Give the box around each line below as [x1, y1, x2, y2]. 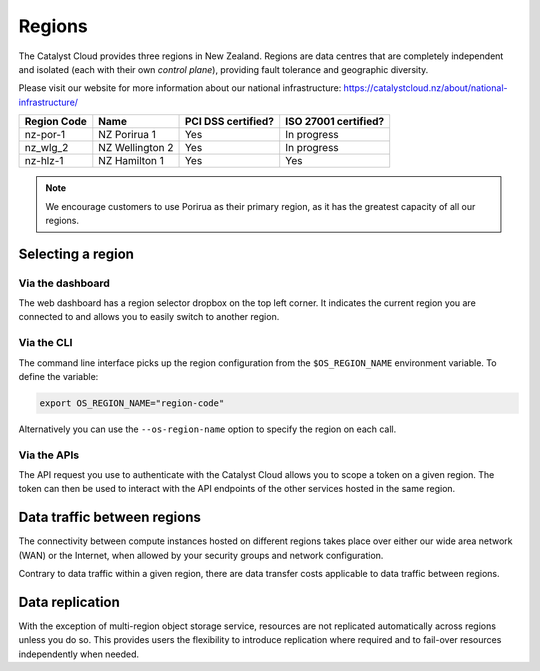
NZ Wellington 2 [98, 141, 174, 155]
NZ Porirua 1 [98, 128, 157, 142]
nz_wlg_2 [24, 141, 69, 155]
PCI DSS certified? [184, 115, 275, 129]
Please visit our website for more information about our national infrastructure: [18, 82, 342, 94]
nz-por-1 [24, 128, 66, 142]
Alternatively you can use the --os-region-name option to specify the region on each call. [18, 423, 397, 435]
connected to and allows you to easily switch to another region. [18, 311, 280, 323]
